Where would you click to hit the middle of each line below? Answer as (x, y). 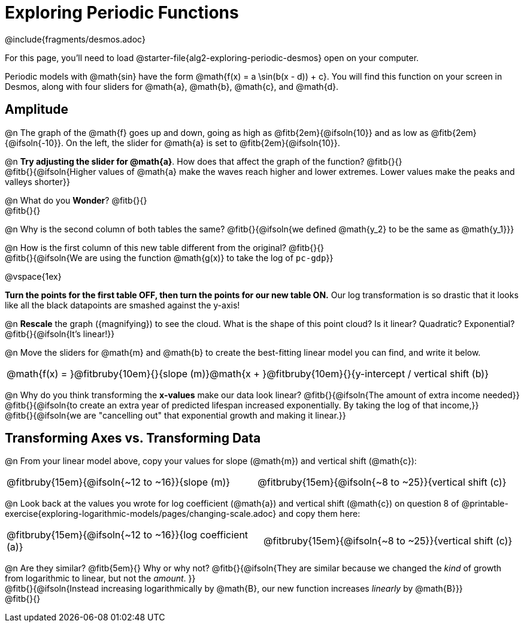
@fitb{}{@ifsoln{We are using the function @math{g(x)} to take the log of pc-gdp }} (169, 258)
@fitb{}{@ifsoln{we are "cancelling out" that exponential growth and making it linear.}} (175, 415)
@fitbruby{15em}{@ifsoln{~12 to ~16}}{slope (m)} (119, 482)
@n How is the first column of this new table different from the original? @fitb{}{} (165, 247)
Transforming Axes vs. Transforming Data (133, 438)
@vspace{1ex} (33, 276)
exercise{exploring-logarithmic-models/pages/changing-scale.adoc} (141, 514)
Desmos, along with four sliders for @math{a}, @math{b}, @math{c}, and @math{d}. (172, 86)
